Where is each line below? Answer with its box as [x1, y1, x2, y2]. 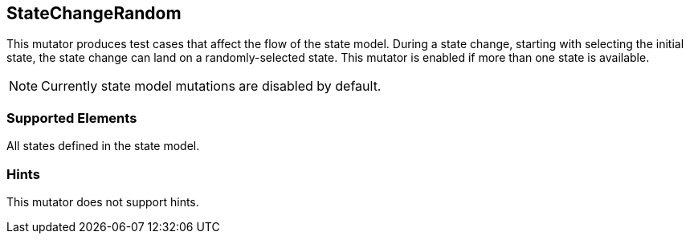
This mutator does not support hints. [6, 194, 199, 209]
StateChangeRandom [6, 3, 182, 23]
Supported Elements [6, 109, 137, 126]
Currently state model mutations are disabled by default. [41, 78, 382, 95]
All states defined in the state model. [6, 139, 200, 153]
